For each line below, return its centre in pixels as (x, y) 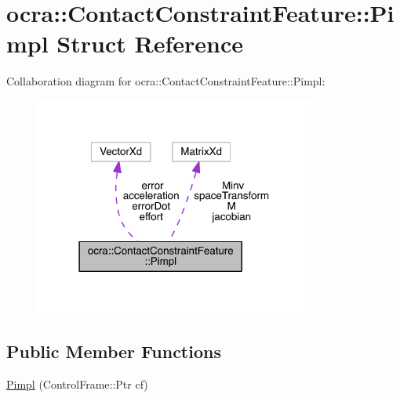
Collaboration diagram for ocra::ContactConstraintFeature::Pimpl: (166, 81)
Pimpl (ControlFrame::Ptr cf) (77, 384)
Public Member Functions (114, 351)
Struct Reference (150, 43)
